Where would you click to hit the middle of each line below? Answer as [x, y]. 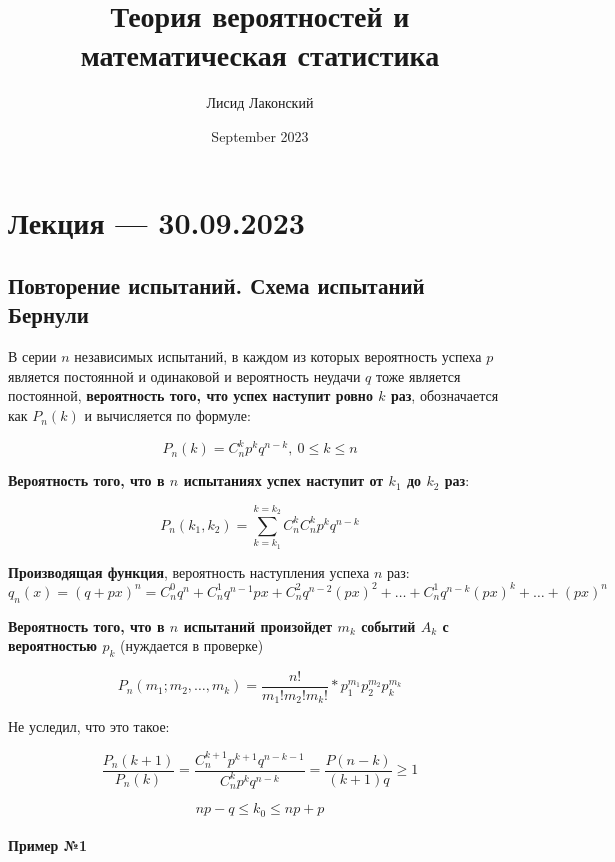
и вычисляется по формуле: [167, 415]
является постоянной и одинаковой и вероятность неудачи [184, 375]
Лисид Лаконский [260, 102]
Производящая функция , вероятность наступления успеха [189, 571]
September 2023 [260, 135]
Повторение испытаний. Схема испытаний [216, 285]
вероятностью [53, 645]
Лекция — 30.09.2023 [156, 221]
